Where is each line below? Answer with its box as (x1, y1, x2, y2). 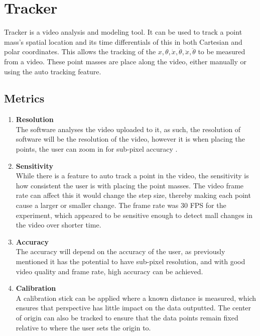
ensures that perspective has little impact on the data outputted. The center (16, 302, 251, 313)
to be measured (198, 46, 245, 57)
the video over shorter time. (16, 219, 101, 230)
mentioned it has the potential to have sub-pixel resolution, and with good (16, 256, 245, 267)
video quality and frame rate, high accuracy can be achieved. (16, 266, 203, 276)
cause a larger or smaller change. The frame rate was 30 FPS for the (16, 200, 226, 210)
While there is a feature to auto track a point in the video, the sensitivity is (16, 170, 249, 181)
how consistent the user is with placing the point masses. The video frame (16, 180, 244, 190)
